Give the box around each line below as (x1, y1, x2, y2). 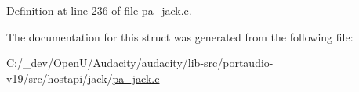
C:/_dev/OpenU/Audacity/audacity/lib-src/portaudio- (6, 55, 274, 71)
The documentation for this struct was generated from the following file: (6, 28, 354, 44)
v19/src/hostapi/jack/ (6, 69, 113, 86)
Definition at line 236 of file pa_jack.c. (6, 2, 192, 18)
